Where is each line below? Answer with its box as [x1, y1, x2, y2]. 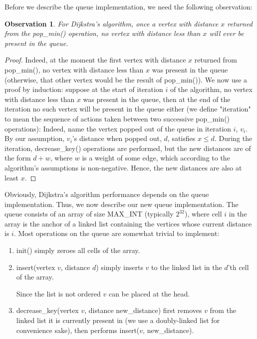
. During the [214, 133, 253, 143]
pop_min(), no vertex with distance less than [4, 64, 144, 74]
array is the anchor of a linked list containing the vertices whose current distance [4, 218, 252, 228]
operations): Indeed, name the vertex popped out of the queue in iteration [4, 123, 232, 133]
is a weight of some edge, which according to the [82, 152, 230, 163]
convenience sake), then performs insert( [16, 324, 140, 335]
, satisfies [167, 133, 196, 143]
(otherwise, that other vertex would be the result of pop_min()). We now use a [4, 74, 248, 84]
